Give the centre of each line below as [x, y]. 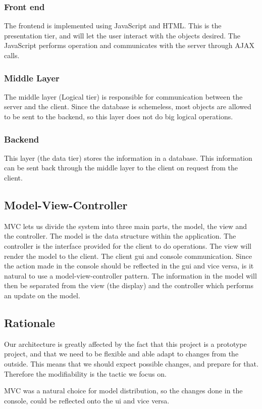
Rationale [30, 322]
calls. [12, 55]
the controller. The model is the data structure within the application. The [120, 236]
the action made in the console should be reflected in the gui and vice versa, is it [129, 266]
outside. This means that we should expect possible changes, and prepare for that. [131, 363]
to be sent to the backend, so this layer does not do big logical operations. [119, 116]
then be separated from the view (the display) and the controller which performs [129, 285]
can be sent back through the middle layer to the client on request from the [121, 168]
